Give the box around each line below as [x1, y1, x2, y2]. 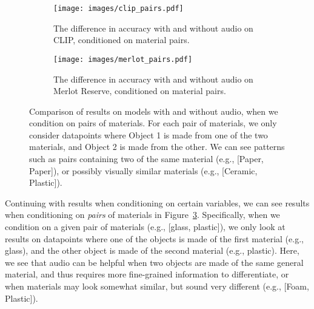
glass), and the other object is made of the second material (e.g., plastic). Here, [5, 244, 299, 257]
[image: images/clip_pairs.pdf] [53, 4, 184, 13]
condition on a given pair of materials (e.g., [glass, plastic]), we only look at [5, 220, 286, 233]
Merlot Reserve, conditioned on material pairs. [53, 84, 226, 97]
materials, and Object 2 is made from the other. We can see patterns [29, 140, 285, 153]
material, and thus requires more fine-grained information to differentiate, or [5, 268, 289, 280]
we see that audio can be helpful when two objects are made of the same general [5, 256, 304, 268]
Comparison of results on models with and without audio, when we [29, 104, 278, 117]
